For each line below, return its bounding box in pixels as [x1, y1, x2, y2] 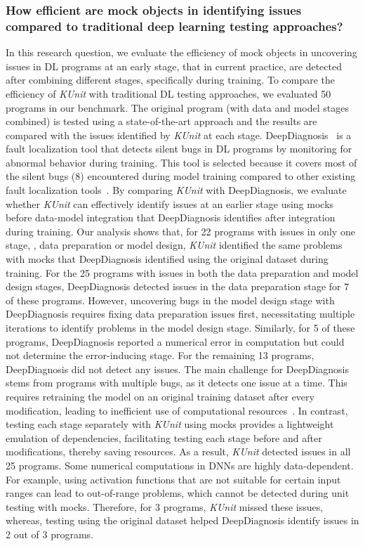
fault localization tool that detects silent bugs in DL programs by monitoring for [6, 141, 352, 156]
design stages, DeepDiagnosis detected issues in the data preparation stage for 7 [6, 279, 350, 294]
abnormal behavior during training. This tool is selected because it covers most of [6, 155, 357, 169]
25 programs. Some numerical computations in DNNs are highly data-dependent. [6, 457, 354, 472]
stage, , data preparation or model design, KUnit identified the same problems [6, 238, 343, 252]
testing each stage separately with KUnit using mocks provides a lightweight [6, 417, 334, 431]
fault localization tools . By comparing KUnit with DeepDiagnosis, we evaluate [6, 183, 347, 197]
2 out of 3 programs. [6, 526, 93, 541]
